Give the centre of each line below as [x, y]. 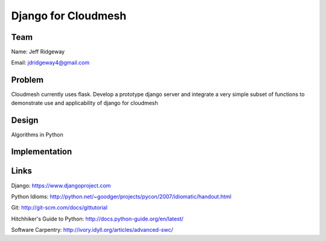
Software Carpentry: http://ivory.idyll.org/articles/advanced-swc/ [92, 230]
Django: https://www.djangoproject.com [61, 185]
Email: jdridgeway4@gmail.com [50, 63]
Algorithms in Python [37, 134]
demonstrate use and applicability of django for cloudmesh [85, 103]
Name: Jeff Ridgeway [38, 52]
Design [25, 120]
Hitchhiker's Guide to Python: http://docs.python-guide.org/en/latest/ [97, 219]
